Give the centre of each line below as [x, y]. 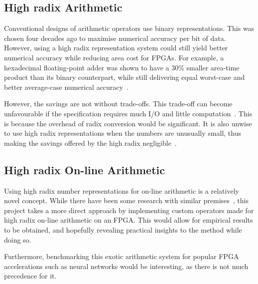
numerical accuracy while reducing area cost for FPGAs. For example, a [114, 57]
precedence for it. [30, 276]
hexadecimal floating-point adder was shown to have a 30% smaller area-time [122, 67]
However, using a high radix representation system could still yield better [116, 48]
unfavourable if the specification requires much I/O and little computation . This [128, 113]
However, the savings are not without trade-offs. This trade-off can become [118, 104]
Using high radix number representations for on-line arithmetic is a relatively [122, 190]
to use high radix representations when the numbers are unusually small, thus [123, 133]
